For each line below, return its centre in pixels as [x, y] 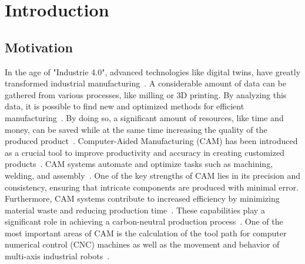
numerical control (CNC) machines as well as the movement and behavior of [142, 244]
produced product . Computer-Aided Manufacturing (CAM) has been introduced [151, 141]
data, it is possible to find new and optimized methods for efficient [125, 106]
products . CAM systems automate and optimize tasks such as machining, [139, 164]
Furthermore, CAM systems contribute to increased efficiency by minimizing [142, 198]
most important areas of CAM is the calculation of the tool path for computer [146, 233]
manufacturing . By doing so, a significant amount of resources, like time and [144, 117]
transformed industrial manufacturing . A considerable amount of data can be [146, 83]
